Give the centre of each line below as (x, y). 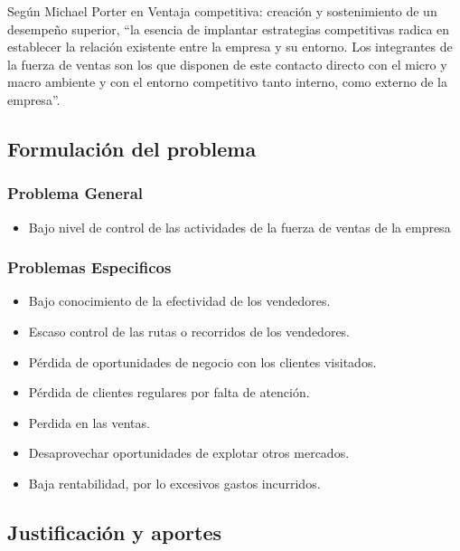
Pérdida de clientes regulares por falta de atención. (169, 392)
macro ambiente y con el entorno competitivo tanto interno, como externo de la (228, 82)
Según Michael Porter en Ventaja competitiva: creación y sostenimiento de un (222, 11)
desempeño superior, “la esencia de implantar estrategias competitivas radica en (229, 28)
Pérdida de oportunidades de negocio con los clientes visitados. (202, 361)
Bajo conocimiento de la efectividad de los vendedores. (179, 301)
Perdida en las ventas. (89, 422)
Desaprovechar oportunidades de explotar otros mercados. (189, 453)
